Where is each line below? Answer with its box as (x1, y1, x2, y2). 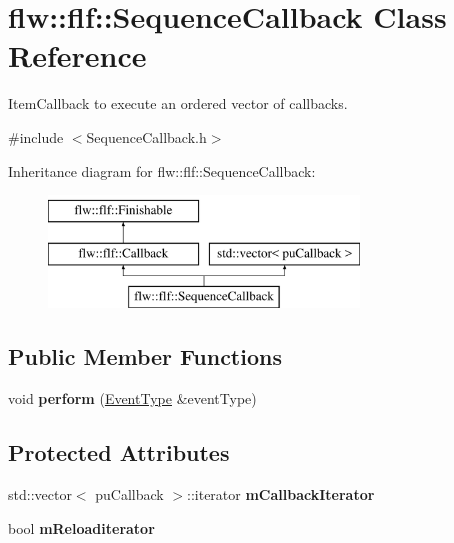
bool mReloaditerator (8, 517, 155, 538)
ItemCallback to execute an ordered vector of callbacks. (8, 93, 348, 114)
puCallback (95, 484, 164, 505)
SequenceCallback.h (86, 126, 207, 147)
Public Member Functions (8, 341, 282, 372)
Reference (8, 35, 147, 76)
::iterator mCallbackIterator (187, 484, 375, 505)
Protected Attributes (8, 437, 230, 468)
